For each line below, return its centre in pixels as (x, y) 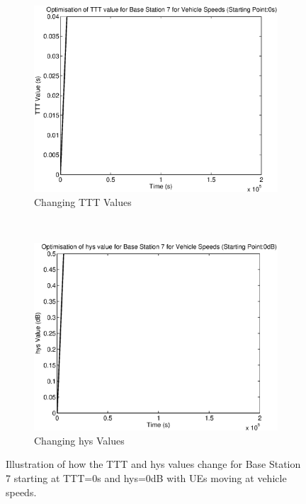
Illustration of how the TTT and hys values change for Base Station (153, 464)
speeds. (21, 492)
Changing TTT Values (83, 201)
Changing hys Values (79, 440)
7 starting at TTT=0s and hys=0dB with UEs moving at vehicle (146, 477)
